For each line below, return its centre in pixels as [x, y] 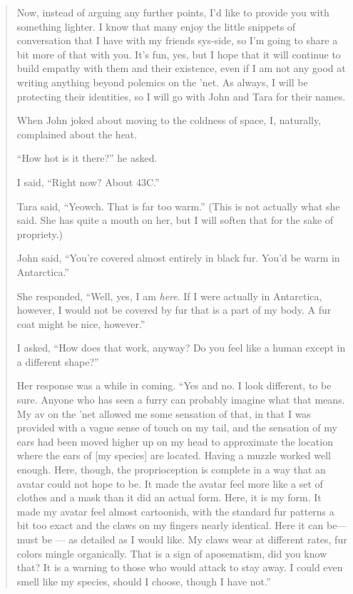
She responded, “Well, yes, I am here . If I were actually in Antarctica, [169, 296]
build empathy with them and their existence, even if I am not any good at [181, 68]
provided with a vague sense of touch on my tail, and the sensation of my [177, 427]
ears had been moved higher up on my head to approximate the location [175, 441]
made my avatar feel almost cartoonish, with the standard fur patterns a [175, 511]
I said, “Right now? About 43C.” [88, 181]
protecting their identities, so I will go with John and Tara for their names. [181, 96]
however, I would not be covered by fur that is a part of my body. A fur [174, 310]
